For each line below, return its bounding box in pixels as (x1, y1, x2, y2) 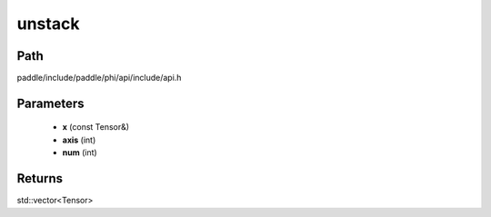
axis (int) (62, 134, 96, 145)
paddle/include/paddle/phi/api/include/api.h (16, 73, 182, 84)
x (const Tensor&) (62, 122, 130, 133)
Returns (16, 171, 64, 186)
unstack (16, 14, 80, 34)
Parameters (16, 95, 85, 111)
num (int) (62, 147, 97, 158)
